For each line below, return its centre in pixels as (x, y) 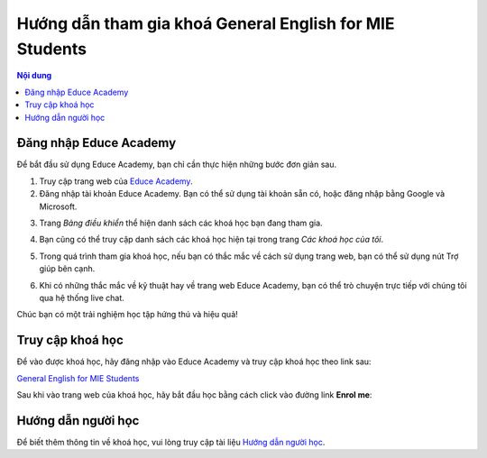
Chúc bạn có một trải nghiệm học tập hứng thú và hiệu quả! (127, 315)
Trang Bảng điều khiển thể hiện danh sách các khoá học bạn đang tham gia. (181, 223)
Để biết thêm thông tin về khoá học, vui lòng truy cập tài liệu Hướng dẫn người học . (171, 442)
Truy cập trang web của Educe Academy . (116, 181)
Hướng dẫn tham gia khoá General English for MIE (206, 23)
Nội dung (34, 76)
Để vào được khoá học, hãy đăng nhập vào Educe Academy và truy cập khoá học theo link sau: (194, 362)
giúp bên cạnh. (67, 269)
